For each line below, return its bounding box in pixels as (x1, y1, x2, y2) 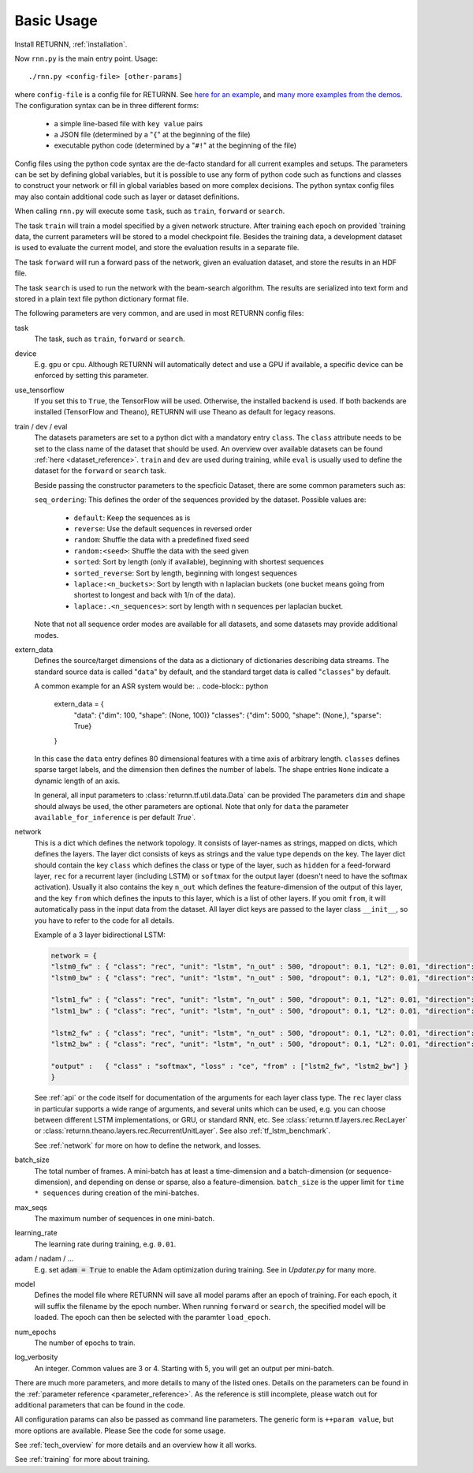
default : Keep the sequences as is (73, 513, 191, 523)
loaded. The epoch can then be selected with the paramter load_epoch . (34, 1313, 271, 1322)
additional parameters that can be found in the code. (14, 1400, 185, 1409)
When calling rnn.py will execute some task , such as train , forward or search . (14, 206, 285, 216)
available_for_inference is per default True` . (34, 812, 196, 822)
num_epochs (14, 1327, 57, 1336)
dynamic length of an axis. (34, 776, 121, 785)
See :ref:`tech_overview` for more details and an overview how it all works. (14, 1441, 257, 1450)
